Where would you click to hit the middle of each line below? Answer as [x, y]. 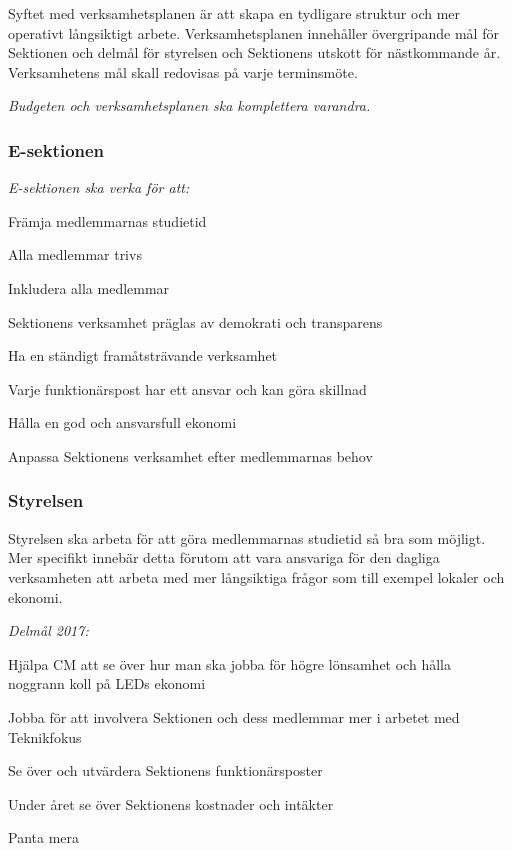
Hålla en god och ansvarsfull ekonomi [122, 422]
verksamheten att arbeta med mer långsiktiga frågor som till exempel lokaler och [256, 576]
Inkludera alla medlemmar [89, 287]
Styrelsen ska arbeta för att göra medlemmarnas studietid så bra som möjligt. [247, 537]
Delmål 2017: [48, 630]
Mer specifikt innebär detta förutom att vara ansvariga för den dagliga [224, 557]
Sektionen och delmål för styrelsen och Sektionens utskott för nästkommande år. [254, 52]
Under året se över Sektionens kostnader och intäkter [171, 803]
